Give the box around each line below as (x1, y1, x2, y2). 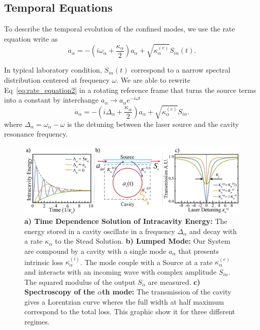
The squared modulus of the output (24, 276, 136, 287)
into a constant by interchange (4, 94, 99, 105)
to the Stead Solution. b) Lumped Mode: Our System (55, 236, 231, 246)
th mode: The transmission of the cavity (102, 286, 232, 297)
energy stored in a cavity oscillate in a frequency (24, 225, 175, 236)
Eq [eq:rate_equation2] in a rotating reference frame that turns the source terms (4, 84, 256, 95)
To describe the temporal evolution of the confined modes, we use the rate (4, 23, 235, 34)
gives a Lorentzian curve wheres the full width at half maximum (24, 296, 224, 307)
